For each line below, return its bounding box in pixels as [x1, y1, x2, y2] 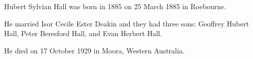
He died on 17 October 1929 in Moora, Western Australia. [4, 45, 185, 55]
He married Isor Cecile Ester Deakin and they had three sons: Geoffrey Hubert [4, 18, 249, 28]
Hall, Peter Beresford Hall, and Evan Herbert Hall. [4, 28, 162, 39]
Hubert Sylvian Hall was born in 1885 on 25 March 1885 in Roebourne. [4, 1, 226, 11]
